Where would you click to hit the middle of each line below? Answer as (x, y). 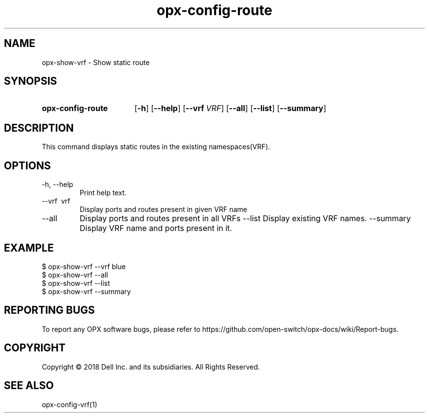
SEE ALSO (29, 386)
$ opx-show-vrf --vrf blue (84, 266)
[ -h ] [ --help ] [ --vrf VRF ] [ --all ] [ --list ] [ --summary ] (230, 108)
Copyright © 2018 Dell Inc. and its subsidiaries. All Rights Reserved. (151, 367)
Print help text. (103, 193)
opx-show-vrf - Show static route (96, 62)
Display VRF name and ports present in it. (156, 228)
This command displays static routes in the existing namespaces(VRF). (156, 147)
